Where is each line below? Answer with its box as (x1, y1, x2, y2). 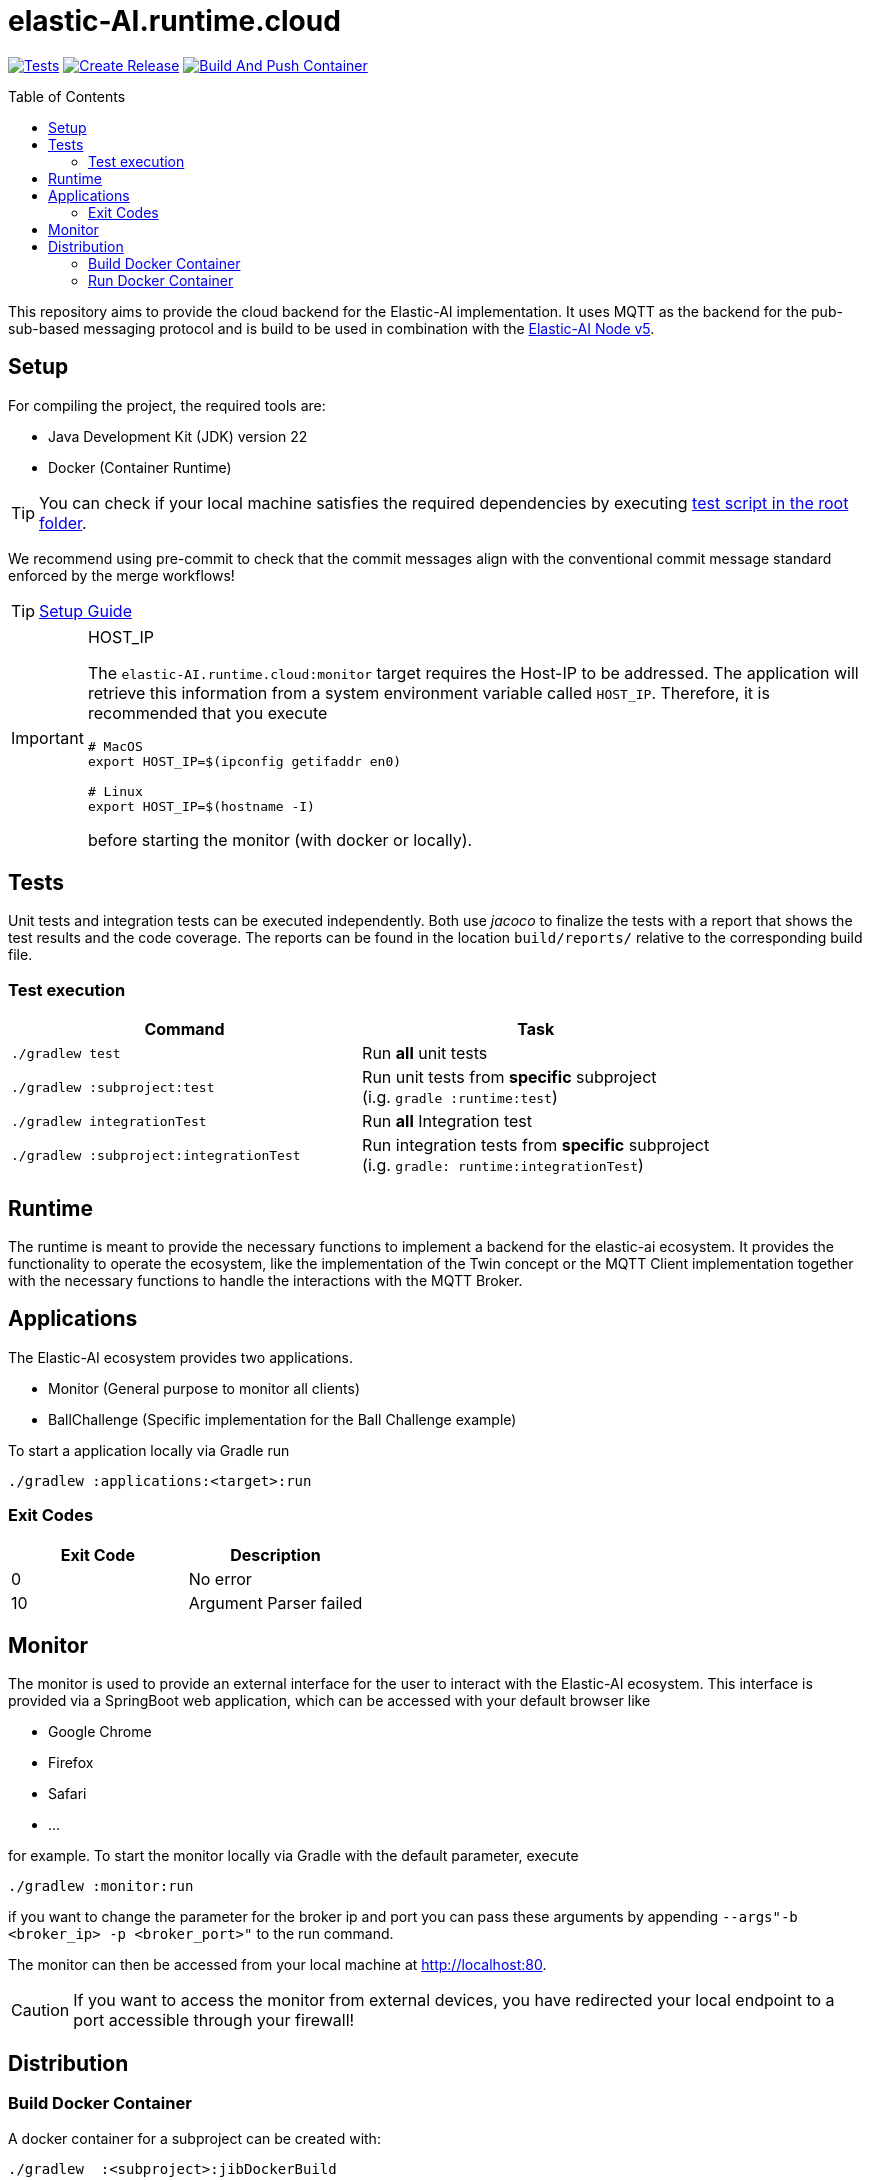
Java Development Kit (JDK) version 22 (48, 427, 308, 445)
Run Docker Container (88, 271, 234, 289)
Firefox (48, 1754, 94, 1772)
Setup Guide (39, 600, 132, 621)
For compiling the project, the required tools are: (8, 396, 326, 414)
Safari (48, 1785, 87, 1803)
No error (188, 1568, 252, 1589)
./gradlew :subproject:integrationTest (11, 1147, 301, 1163)
